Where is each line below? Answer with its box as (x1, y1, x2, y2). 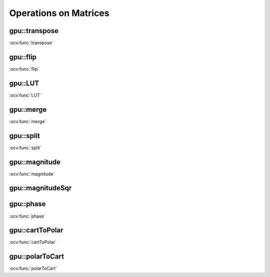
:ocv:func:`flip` (9, 65, 39, 72)
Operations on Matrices (9, 7, 109, 18)
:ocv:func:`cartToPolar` (9, 239, 57, 245)
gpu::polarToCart (9, 252, 64, 261)
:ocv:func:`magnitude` (9, 170, 55, 177)
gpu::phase (9, 200, 46, 208)
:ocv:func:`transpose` (9, 40, 53, 46)
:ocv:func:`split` (9, 144, 42, 150)
